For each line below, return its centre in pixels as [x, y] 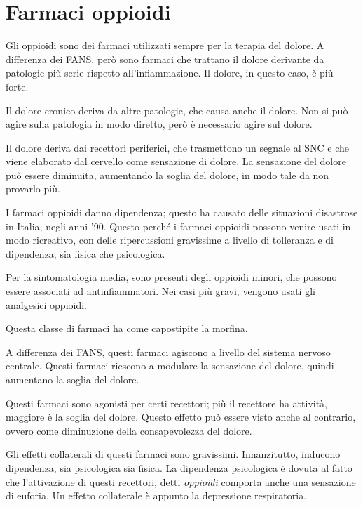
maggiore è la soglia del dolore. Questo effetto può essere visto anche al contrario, [181, 417]
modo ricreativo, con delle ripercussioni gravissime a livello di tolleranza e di [170, 240]
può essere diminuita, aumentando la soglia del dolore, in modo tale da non [167, 175]
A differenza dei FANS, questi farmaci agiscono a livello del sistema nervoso [168, 351]
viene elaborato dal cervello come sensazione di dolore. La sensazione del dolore [176, 161]
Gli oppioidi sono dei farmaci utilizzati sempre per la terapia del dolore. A [165, 45]
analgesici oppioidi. [46, 304]
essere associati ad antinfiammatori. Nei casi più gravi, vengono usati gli [160, 291]
